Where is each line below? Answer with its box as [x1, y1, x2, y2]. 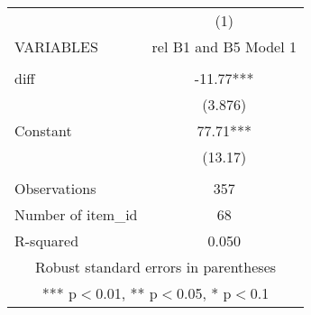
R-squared [14, 230, 79, 251]
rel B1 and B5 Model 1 [151, 36, 297, 57]
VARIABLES [14, 36, 98, 57]
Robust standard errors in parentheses [34, 256, 277, 277]
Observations [14, 178, 96, 199]
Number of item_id [14, 204, 138, 225]
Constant [14, 120, 72, 141]
